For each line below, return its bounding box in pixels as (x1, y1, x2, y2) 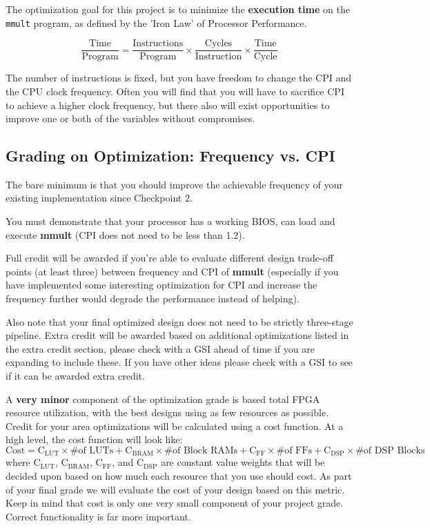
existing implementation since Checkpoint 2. (6, 190, 193, 205)
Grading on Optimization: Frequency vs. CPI (6, 145, 335, 166)
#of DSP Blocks (355, 445, 425, 456)
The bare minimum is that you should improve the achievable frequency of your (6, 177, 343, 191)
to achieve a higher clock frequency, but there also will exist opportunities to (6, 97, 330, 112)
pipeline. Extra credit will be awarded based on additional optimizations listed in (6, 328, 349, 342)
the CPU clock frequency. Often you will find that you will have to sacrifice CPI (6, 84, 344, 98)
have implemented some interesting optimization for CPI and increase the (6, 277, 317, 292)
